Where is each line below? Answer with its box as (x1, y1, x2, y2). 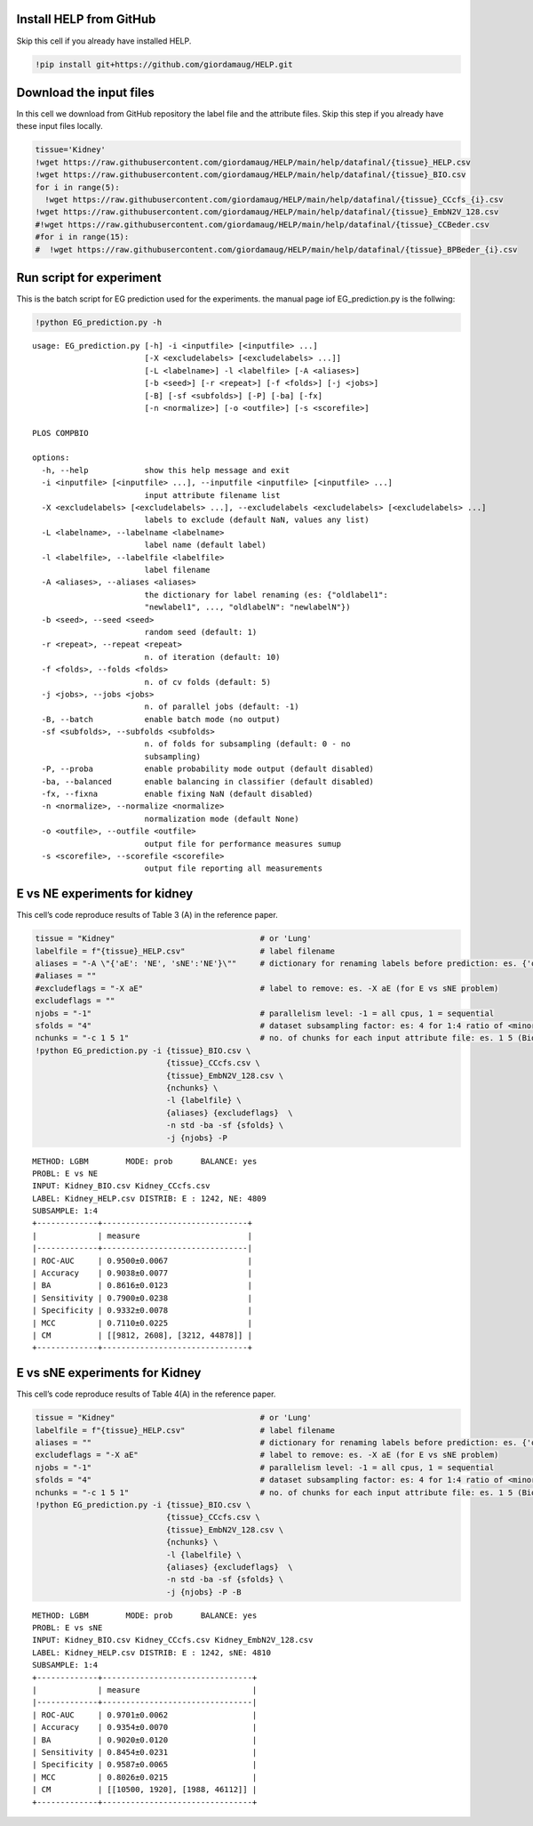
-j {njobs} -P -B (165, 1587, 242, 1597)
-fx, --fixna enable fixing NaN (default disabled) (41, 789, 314, 800)
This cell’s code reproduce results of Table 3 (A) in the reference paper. (16, 910, 279, 921)
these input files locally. (16, 121, 103, 132)
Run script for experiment (16, 269, 162, 285)
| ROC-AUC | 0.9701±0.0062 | (32, 1709, 258, 1720)
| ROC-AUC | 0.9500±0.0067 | (32, 1255, 253, 1266)
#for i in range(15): (35, 232, 130, 242)
